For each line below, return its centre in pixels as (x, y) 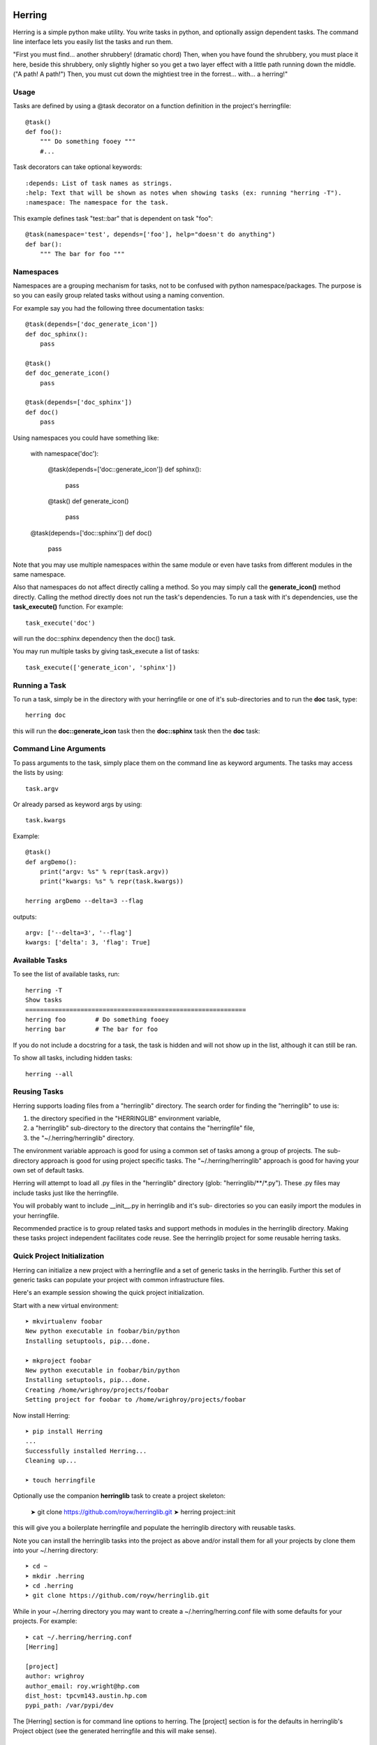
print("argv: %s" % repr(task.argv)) (104, 871)
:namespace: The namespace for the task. (97, 203)
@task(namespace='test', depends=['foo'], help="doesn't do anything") (150, 235)
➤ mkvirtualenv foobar (64, 1322)
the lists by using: (38, 773)
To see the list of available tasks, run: (66, 974)
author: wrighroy (55, 1676)
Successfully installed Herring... (86, 1451)
